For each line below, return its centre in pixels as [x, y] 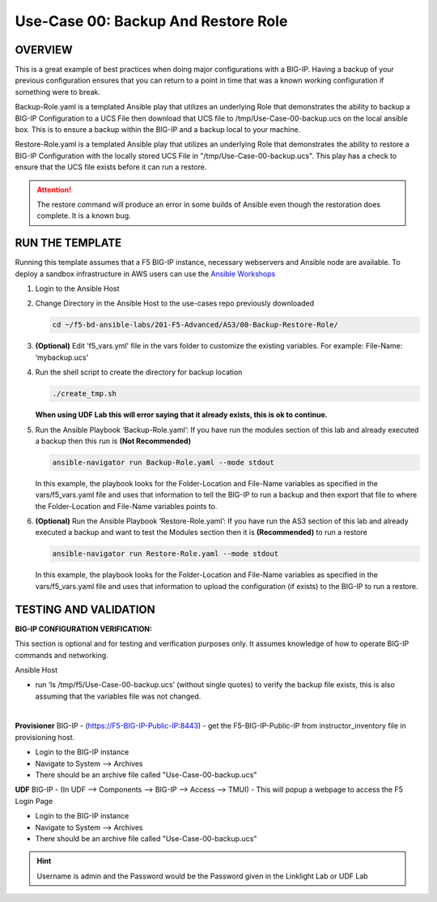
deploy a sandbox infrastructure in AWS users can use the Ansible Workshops [145, 274]
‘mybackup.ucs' [62, 357]
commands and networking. [62, 655]
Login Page [34, 801]
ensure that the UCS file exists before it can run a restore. [111, 167]
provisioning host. [45, 737]
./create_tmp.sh [85, 394]
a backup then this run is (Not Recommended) [113, 441]
